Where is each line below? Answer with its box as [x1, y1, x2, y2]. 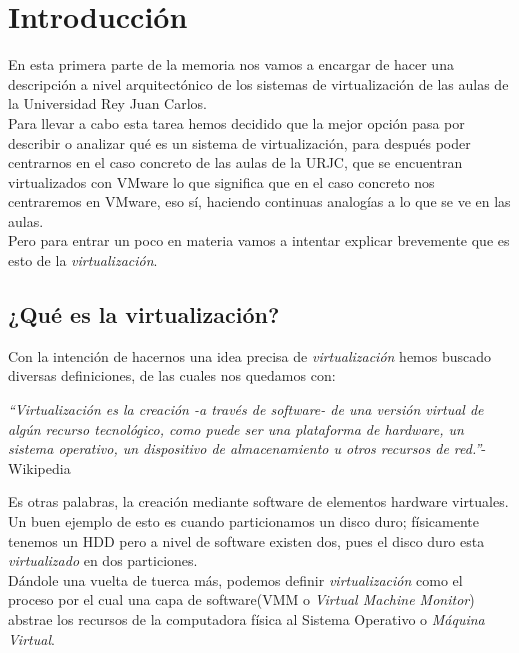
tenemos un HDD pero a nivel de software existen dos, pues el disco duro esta [8, 530, 485, 551]
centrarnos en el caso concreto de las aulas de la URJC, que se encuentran [8, 152, 463, 173]
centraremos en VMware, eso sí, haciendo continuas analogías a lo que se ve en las [8, 191, 511, 212]
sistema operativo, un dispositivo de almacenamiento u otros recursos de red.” [8, 438, 482, 459]
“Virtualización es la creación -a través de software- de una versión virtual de [8, 399, 484, 420]
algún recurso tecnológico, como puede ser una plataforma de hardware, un [8, 418, 464, 439]
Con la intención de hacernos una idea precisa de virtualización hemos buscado [8, 345, 492, 366]
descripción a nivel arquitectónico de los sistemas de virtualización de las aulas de [8, 73, 509, 94]
